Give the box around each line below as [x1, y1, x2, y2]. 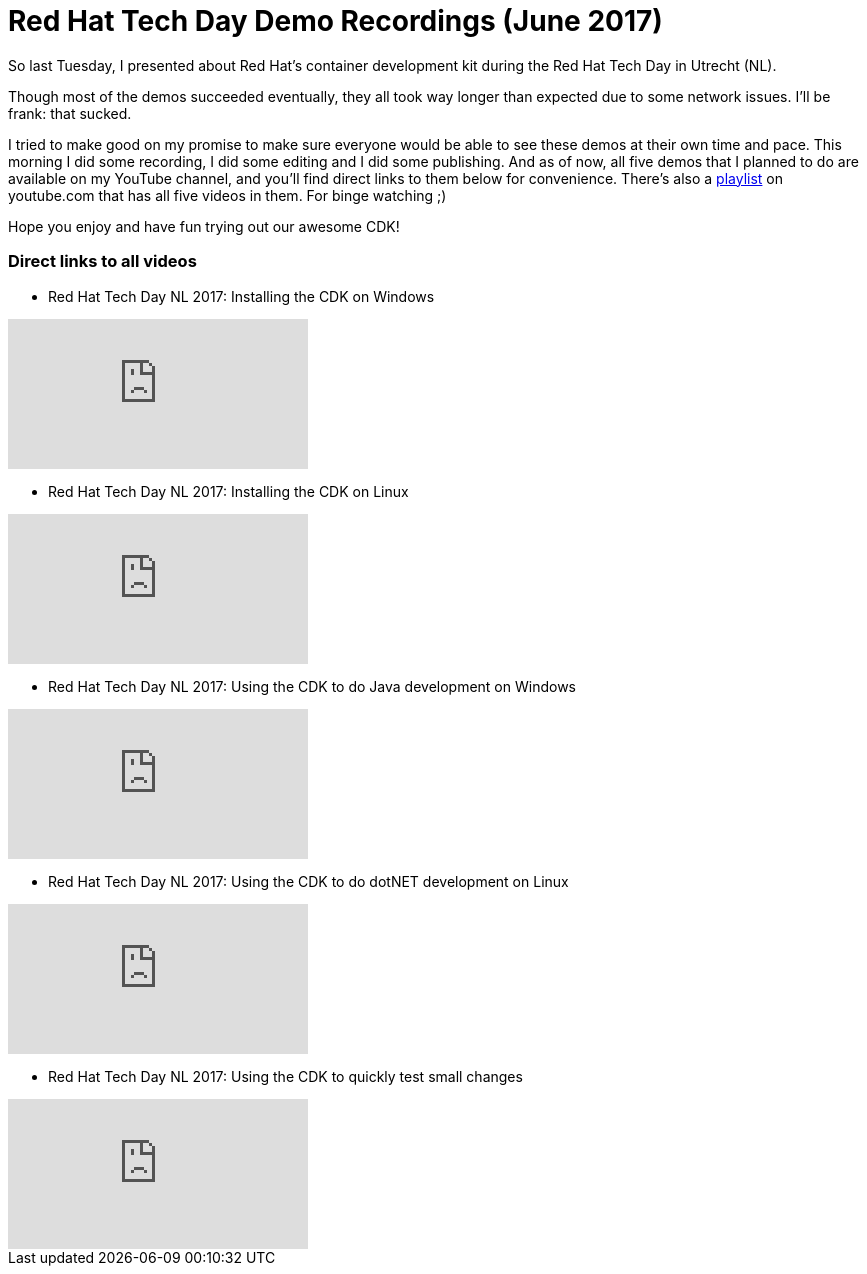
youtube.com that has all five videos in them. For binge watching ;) [8, 186, 447, 204]
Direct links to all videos [8, 251, 197, 272]
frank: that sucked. [8, 104, 132, 122]
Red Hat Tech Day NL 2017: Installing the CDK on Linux [48, 482, 409, 500]
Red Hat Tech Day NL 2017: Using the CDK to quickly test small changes [48, 1067, 523, 1085]
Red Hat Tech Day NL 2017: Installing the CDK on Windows [48, 287, 435, 305]
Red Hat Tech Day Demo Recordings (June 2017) [8, 4, 663, 38]
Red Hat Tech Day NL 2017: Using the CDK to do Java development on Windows [48, 677, 576, 695]
